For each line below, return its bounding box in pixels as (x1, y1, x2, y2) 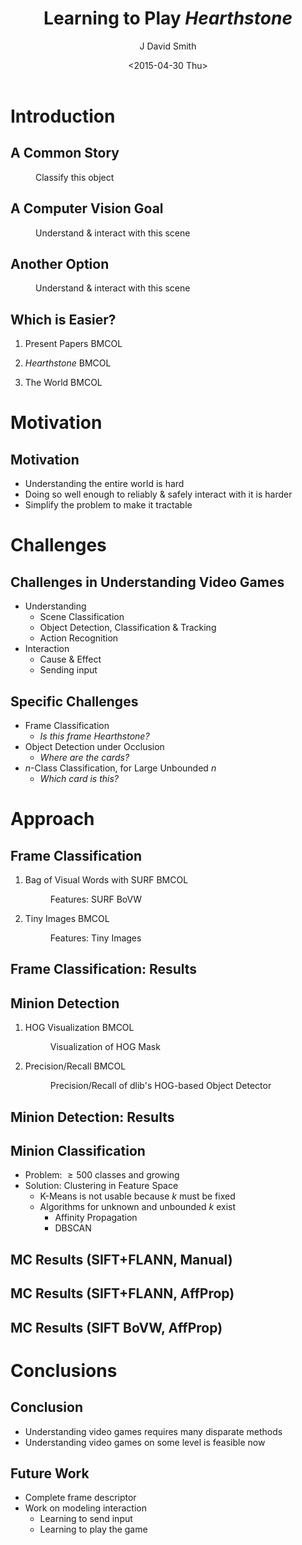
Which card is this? (39, 773, 119, 784)
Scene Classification (39, 611, 125, 623)
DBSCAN (54, 1222, 92, 1234)
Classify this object (35, 171, 115, 183)
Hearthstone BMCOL (24, 357, 112, 369)
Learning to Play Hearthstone (43, 7, 293, 30)
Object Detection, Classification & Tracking (39, 622, 217, 634)
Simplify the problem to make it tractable (24, 499, 193, 511)
